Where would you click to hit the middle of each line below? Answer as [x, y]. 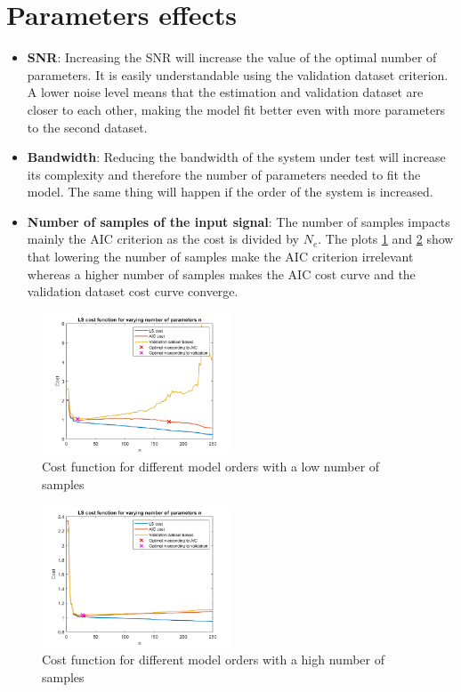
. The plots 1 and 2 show [386, 239]
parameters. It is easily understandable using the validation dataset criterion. [238, 74]
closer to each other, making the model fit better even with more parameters [236, 109]
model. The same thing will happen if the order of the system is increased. [230, 192]
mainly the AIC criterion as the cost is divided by [163, 239]
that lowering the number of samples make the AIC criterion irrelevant [220, 257]
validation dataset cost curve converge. [133, 291]
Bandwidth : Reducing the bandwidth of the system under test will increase [236, 157]
